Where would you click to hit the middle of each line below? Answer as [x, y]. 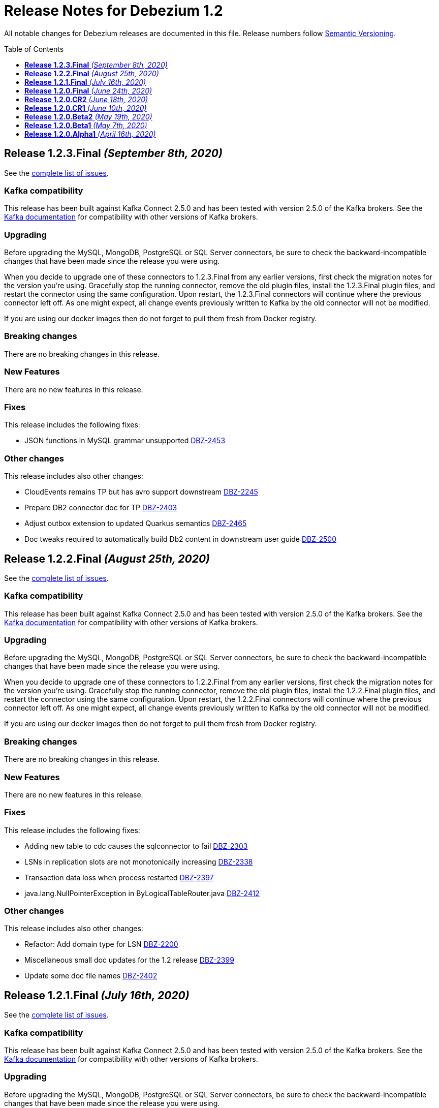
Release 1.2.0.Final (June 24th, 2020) [88, 90]
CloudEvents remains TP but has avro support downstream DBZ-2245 [141, 492]
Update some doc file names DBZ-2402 [91, 976]
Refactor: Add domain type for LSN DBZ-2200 [101, 944]
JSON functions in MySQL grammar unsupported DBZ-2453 [125, 441]
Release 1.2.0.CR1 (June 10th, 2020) [86, 108]
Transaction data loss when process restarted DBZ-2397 [119, 877]
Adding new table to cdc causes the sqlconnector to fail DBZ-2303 [136, 846]
